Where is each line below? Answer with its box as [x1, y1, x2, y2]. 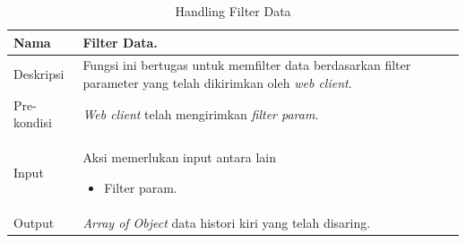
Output [13, 213, 55, 231]
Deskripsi [13, 65, 65, 83]
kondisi [13, 113, 52, 132]
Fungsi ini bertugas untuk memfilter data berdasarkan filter [82, 56, 411, 74]
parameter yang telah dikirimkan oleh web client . [82, 74, 352, 92]
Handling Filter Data [175, 2, 291, 20]
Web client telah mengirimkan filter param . [82, 104, 319, 123]
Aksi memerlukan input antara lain [82, 148, 277, 167]
